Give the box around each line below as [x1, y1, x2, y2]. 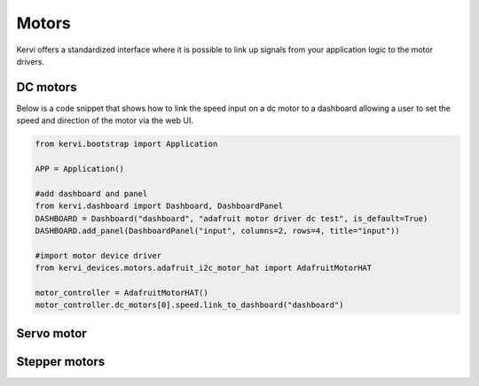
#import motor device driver [35, 251, 162, 260]
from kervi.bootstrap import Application [35, 139, 218, 150]
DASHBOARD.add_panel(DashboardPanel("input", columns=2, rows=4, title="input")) [35, 226, 401, 235]
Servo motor [16, 326, 88, 341]
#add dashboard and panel [35, 189, 148, 198]
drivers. [16, 56, 44, 66]
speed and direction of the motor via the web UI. [16, 115, 194, 126]
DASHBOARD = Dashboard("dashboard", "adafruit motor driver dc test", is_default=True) [35, 213, 428, 223]
